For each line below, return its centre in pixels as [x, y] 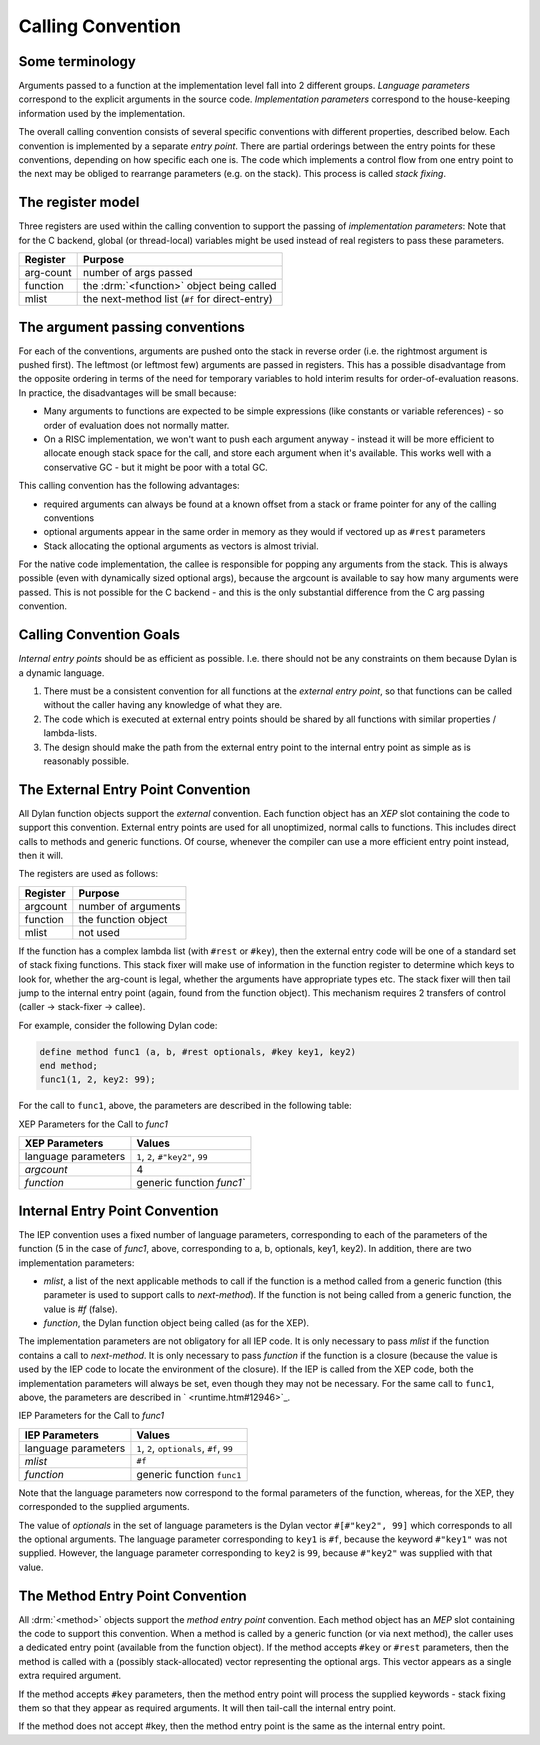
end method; [69, 1066]
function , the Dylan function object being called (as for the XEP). [176, 1323]
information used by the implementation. [102, 113]
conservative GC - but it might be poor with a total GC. [156, 467]
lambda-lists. [70, 733]
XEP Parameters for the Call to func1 [93, 1124]
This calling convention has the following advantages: [129, 486]
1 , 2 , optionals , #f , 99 [185, 1448]
